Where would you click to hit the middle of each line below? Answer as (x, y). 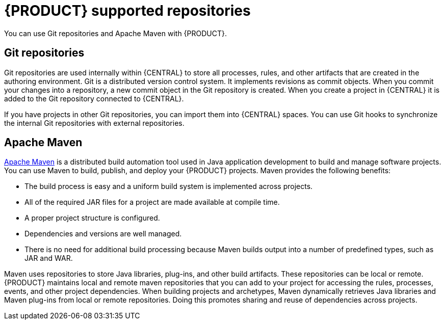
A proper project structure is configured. (92, 218)
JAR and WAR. (49, 258)
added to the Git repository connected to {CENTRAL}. (94, 98)
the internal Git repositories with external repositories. (94, 123)
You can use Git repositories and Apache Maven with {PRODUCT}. (116, 33)
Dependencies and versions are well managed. (103, 234)
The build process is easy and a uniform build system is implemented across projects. (169, 186)
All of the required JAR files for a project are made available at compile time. (152, 202)
